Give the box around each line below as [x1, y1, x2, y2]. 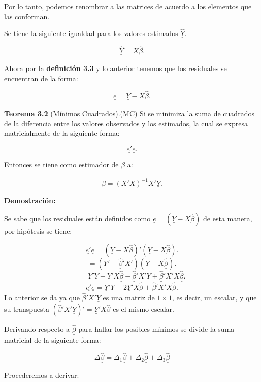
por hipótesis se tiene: [4, 226, 72, 236]
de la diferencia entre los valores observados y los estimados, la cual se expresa [4, 118, 248, 128]
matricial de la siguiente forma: [4, 334, 101, 345]
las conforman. [4, 11, 50, 21]
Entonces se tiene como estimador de [4, 159, 119, 170]
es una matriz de [103, 292, 155, 302]
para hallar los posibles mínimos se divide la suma [78, 324, 235, 334]
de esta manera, [203, 213, 252, 224]
